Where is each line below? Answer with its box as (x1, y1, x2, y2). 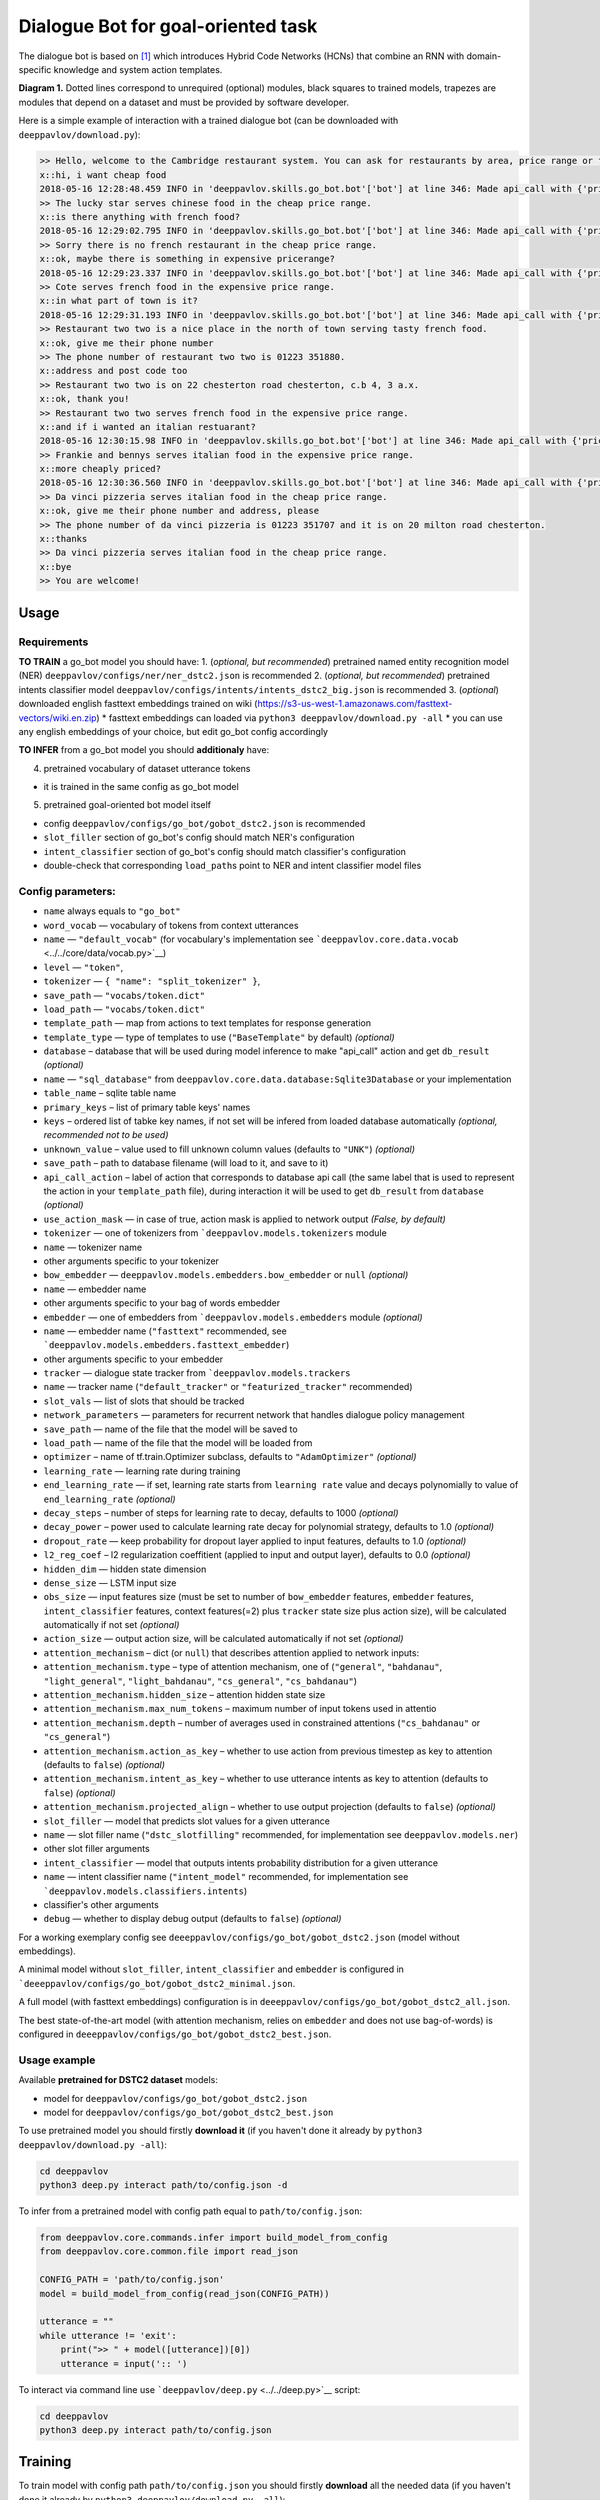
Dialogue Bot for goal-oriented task (18, 15, 318, 37)
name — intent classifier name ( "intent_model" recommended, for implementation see (43, 1871, 409, 1883)
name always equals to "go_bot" (43, 905, 182, 917)
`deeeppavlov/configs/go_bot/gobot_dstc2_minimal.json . (18, 1977, 296, 1989)
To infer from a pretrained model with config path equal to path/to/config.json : (18, 2205, 363, 2217)
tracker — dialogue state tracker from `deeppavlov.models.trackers (43, 1367, 351, 1379)
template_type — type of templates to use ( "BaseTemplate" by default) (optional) (43, 1031, 395, 1043)
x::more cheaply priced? (39, 463, 162, 475)
